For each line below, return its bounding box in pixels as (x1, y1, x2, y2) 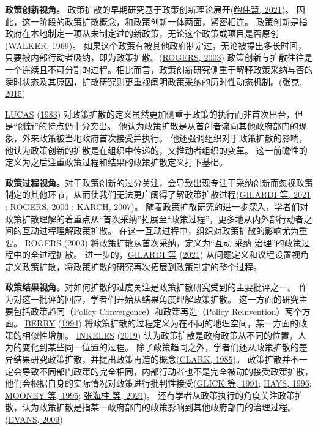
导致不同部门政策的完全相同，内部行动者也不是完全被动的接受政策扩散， (21, 364, 313, 377)
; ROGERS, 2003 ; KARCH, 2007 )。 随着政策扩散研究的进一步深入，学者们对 (5, 200, 309, 213)
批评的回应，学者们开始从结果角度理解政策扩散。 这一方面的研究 (39, 293, 299, 306)
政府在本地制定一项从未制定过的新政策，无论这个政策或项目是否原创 (5, 27, 279, 40)
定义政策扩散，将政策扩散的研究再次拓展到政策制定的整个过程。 (5, 260, 262, 273)
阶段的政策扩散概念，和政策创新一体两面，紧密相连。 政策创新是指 (39, 15, 308, 28)
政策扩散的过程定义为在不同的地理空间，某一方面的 (93, 317, 299, 330)
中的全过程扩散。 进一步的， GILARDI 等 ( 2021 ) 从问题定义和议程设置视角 (13, 248, 309, 261)
